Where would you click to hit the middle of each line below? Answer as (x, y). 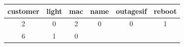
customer (24, 11)
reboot (165, 11)
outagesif (131, 11)
